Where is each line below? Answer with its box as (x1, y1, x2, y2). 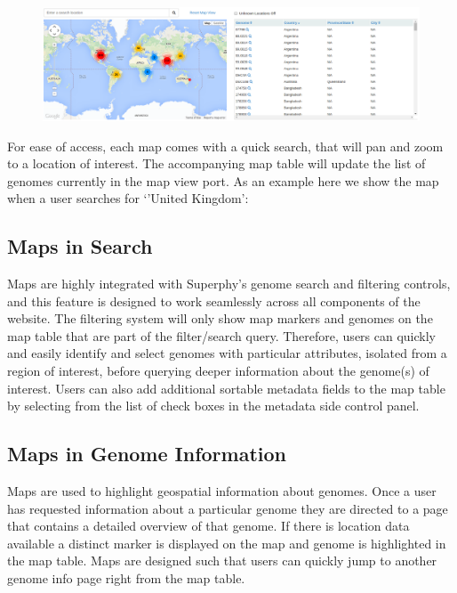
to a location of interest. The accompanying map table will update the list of (7, 154, 426, 173)
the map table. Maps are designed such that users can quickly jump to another (7, 551, 437, 570)
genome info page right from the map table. (7, 569, 245, 588)
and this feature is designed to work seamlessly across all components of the (7, 291, 421, 310)
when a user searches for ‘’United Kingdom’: (7, 189, 249, 207)
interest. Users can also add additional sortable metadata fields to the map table (7, 378, 445, 397)
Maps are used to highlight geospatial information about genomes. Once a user (7, 482, 437, 500)
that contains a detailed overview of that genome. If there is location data (7, 516, 410, 535)
